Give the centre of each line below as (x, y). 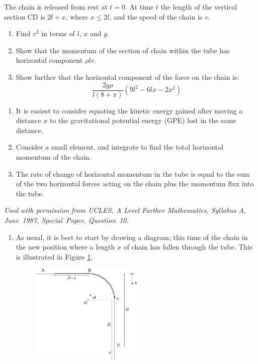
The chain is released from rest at (56, 7)
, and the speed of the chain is (156, 16)
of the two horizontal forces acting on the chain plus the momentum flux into (135, 184)
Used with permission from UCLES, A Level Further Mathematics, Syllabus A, (125, 210)
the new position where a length (65, 247)
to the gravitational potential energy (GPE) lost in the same (143, 120)
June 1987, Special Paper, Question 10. (66, 220)
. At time (140, 7)
